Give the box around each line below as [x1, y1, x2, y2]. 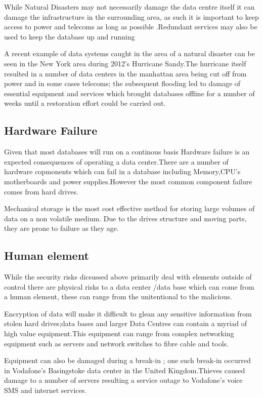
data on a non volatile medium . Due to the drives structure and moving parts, [4, 213, 247, 223]
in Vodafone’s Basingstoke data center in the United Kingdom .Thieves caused [4, 365, 245, 375]
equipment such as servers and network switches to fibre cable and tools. [4, 338, 229, 348]
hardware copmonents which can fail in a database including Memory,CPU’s [4, 166, 241, 177]
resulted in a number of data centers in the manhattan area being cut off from [4, 68, 247, 78]
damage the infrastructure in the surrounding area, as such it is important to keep [4, 11, 259, 22]
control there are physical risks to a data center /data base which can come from [4, 281, 254, 292]
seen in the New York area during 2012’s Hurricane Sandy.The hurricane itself [4, 58, 246, 68]
